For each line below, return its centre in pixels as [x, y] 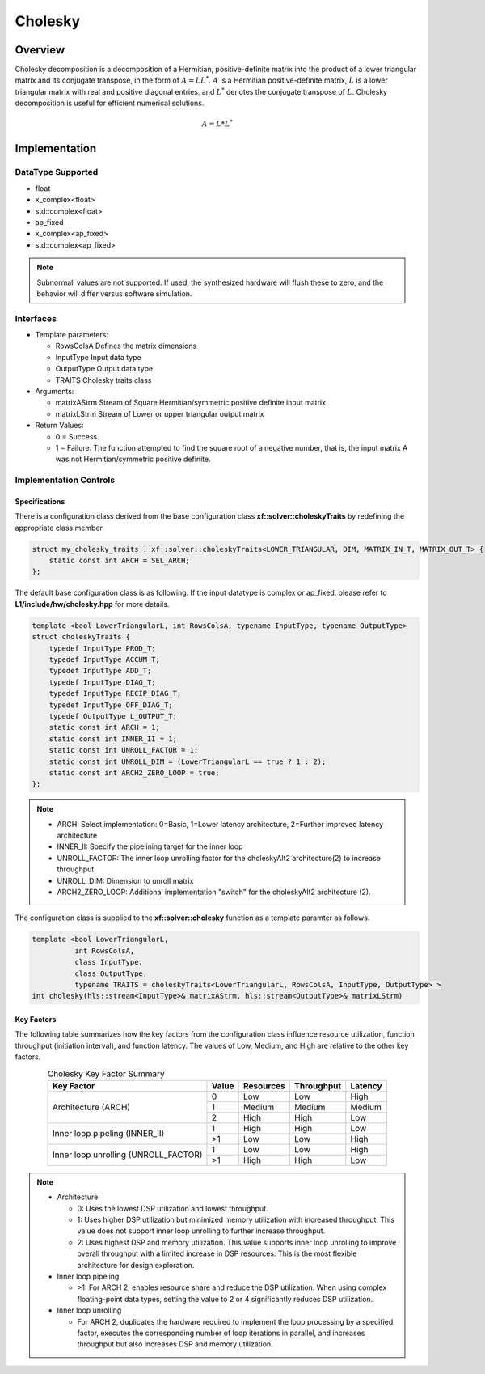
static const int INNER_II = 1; [113, 739]
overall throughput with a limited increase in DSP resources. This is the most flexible [217, 1253]
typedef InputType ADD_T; [100, 671]
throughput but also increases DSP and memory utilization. [175, 1344]
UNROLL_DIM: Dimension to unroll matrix [125, 880]
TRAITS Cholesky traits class [103, 380]
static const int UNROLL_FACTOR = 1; [124, 750]
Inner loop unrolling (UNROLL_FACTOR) [127, 1155]
